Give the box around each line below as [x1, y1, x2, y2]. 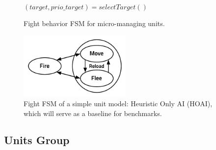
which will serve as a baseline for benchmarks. [24, 108, 162, 118]
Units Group [4, 132, 70, 147]
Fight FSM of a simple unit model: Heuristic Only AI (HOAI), [24, 98, 213, 109]
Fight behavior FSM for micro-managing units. [24, 18, 165, 28]
